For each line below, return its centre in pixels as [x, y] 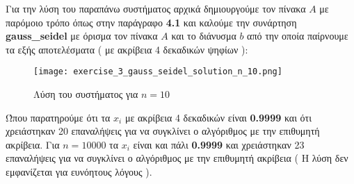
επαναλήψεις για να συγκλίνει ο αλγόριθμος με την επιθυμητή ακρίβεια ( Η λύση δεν [177, 158]
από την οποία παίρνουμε [298, 36]
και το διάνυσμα [204, 36]
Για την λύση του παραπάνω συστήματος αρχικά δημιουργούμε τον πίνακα [156, 8]
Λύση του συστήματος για [86, 94]
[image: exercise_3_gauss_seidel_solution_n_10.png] [158, 72]
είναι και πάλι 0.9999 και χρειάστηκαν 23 [219, 144]
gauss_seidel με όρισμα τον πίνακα [82, 36]
